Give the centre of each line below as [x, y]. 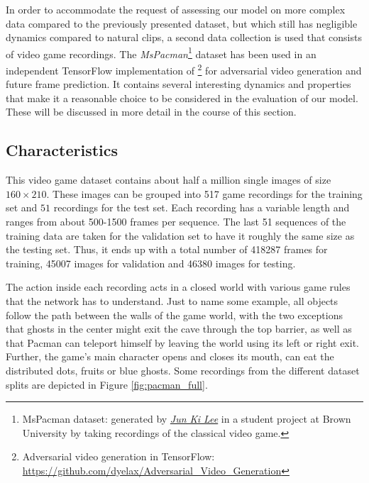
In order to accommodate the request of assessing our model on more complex [176, 9]
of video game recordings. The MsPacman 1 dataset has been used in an [161, 52]
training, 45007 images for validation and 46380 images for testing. [151, 263]
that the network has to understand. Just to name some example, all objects [172, 301]
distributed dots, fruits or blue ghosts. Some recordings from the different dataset [183, 370]
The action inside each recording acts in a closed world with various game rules [178, 287]
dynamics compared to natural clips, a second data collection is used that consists [184, 37]
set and [22, 207]
